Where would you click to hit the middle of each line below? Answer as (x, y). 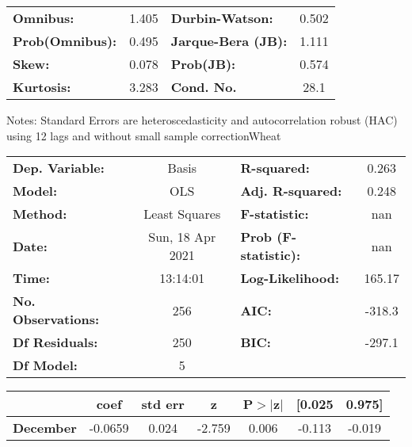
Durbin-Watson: (222, 18)
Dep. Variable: (59, 168)
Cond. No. (204, 87)
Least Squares (182, 214)
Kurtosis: (42, 87)
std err (163, 404)
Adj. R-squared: (291, 191)
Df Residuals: (55, 342)
